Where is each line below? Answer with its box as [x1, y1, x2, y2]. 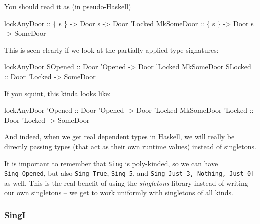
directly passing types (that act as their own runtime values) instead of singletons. [4, 141, 256, 151]
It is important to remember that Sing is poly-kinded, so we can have [4, 158, 218, 168]
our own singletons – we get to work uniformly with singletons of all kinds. [4, 187, 233, 198]
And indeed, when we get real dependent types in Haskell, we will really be [4, 131, 235, 142]
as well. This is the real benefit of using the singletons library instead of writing [4, 177, 248, 188]
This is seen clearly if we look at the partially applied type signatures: [4, 44, 219, 55]
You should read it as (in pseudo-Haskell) [4, 1, 131, 11]
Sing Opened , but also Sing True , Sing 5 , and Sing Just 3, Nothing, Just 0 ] [4, 168, 255, 178]
